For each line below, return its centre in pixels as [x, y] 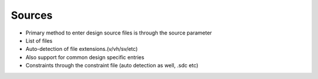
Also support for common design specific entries [85, 57]
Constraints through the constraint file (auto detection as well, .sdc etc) [112, 66]
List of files [39, 40]
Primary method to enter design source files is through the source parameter [119, 33]
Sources [32, 15]
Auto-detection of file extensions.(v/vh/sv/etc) [82, 49]
